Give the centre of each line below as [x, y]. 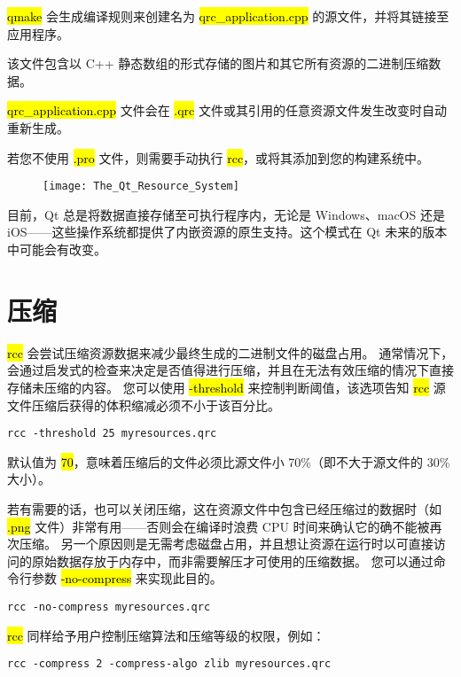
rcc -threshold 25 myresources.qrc [112, 434]
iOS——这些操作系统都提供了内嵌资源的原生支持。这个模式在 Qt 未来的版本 [227, 232]
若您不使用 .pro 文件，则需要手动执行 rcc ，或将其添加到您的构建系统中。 [219, 157]
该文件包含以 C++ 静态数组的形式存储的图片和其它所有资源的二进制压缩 [218, 63]
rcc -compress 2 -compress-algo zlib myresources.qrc [169, 664]
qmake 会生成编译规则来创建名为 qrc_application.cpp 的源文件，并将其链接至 [228, 16]
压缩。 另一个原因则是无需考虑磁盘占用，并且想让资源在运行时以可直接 [226, 544]
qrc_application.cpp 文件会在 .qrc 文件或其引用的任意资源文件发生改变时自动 [227, 110]
